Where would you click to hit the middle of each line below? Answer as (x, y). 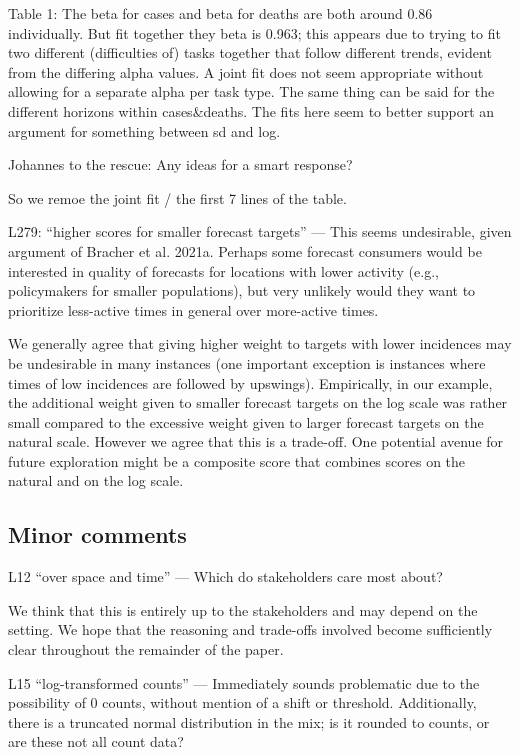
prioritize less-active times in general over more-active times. (193, 309)
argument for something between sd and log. (144, 130)
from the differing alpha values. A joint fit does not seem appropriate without (246, 71)
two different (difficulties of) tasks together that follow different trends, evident (250, 52)
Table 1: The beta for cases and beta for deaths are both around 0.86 (220, 13)
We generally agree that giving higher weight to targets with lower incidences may (260, 343)
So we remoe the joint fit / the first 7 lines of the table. (177, 197)
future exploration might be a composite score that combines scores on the (237, 460)
